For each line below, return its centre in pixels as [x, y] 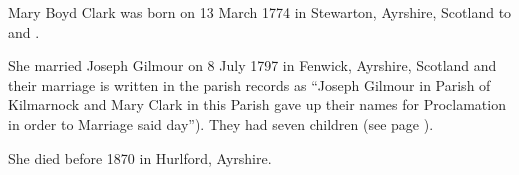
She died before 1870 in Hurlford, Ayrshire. [140, 157]
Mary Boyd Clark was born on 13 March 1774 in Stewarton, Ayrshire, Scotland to [260, 12]
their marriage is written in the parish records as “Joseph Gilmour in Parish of [249, 84]
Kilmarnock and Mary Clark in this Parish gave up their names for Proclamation [257, 104]
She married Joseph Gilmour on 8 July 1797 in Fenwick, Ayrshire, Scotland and [252, 65]
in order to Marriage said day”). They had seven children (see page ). [221, 123]
